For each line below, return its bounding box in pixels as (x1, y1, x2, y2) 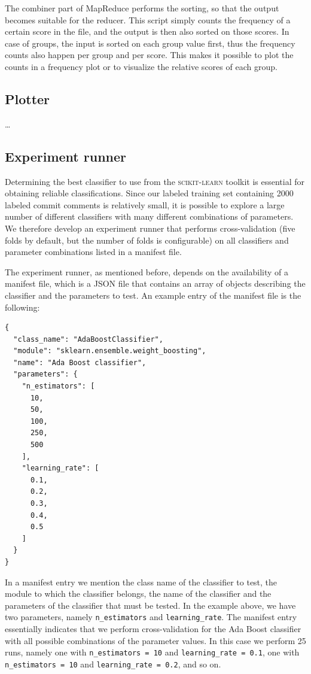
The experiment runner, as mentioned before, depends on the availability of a (5, 265, 288, 278)
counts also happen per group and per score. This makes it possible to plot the (5, 48, 294, 61)
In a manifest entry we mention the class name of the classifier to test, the (5, 575, 278, 588)
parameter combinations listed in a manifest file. (5, 245, 182, 258)
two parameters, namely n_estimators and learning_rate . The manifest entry (5, 611, 297, 623)
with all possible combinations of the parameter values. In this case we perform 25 (5, 634, 306, 646)
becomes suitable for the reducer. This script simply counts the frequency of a (5, 13, 291, 26)
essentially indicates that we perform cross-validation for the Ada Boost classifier (5, 623, 301, 634)
